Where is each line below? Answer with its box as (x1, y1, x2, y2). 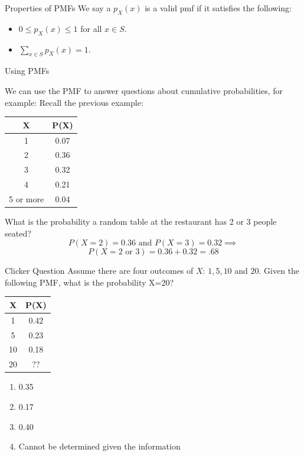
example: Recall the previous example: (5, 96, 143, 108)
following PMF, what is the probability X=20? (5, 276, 174, 288)
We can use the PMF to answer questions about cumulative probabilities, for (5, 84, 283, 96)
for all (80, 22, 102, 34)
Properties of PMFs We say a (5, 2, 111, 14)
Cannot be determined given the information (18, 440, 181, 452)
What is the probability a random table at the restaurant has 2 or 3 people (5, 215, 277, 227)
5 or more (9, 192, 44, 205)
